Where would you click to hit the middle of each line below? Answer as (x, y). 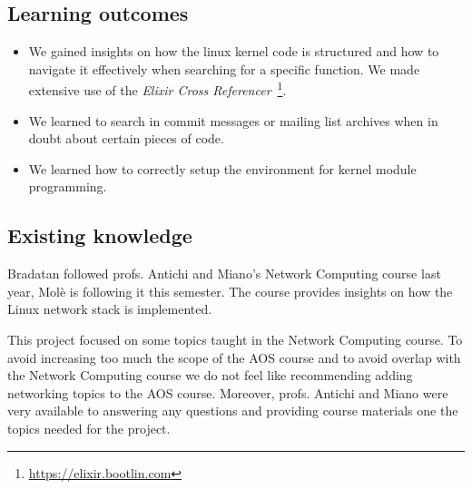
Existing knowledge (100, 235)
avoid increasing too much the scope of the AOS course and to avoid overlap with (234, 357)
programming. (68, 186)
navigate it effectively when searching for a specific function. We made (224, 68)
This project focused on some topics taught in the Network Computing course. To (235, 339)
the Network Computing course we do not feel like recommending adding (210, 375)
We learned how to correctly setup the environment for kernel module (222, 168)
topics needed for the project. (89, 428)
